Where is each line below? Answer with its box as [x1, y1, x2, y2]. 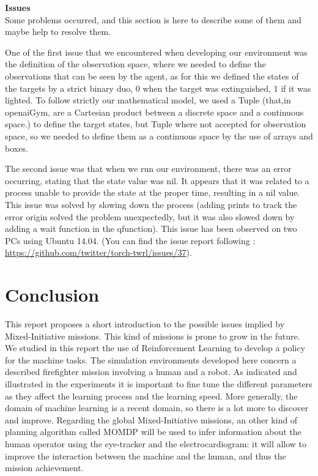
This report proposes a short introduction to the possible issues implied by [5, 318, 285, 330]
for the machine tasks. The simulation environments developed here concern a [5, 353, 297, 366]
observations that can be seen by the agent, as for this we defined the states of [5, 69, 299, 82]
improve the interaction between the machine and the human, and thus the [5, 449, 286, 462]
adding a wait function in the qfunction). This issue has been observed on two [5, 222, 297, 235]
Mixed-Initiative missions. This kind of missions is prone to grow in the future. [5, 329, 300, 342]
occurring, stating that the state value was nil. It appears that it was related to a [5, 174, 309, 187]
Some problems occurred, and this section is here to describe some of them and [5, 13, 301, 26]
